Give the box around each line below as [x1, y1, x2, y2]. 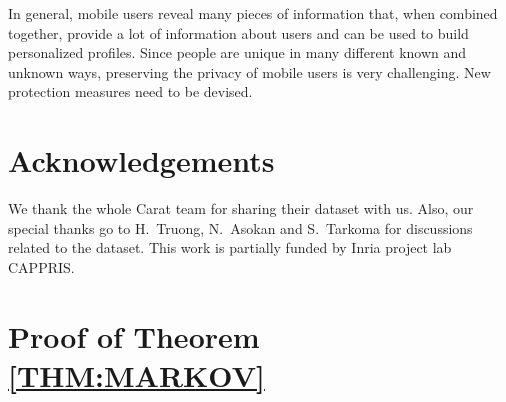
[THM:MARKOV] [8, 354, 265, 395]
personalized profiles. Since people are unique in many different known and [8, 42, 467, 63]
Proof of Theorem [8, 315, 260, 356]
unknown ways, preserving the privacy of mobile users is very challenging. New [8, 61, 491, 82]
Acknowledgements [8, 140, 275, 181]
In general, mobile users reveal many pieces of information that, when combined [8, 3, 498, 23]
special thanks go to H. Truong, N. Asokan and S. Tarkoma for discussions [8, 217, 473, 238]
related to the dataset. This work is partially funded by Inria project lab [8, 237, 452, 258]
